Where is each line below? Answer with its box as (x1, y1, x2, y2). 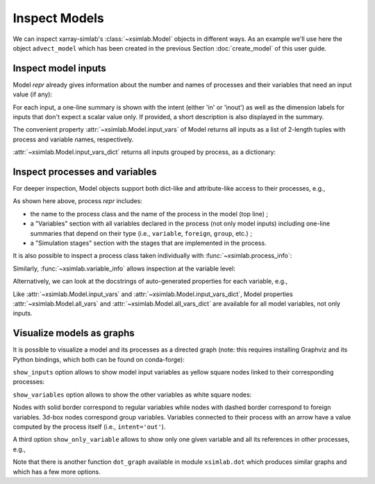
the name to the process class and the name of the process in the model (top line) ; (30, 209, 269, 218)
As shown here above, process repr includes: (12, 197, 142, 205)
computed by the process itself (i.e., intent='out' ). (12, 423, 166, 431)
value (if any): (12, 90, 52, 98)
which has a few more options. (12, 467, 101, 476)
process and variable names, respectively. (12, 135, 134, 144)
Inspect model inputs (12, 62, 107, 74)
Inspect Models (12, 10, 104, 26)
